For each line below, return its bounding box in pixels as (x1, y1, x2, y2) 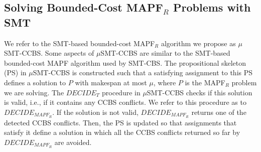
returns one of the (191, 106, 246, 117)
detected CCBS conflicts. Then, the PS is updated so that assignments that (4, 117, 237, 127)
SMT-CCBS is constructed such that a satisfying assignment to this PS (33, 67, 253, 78)
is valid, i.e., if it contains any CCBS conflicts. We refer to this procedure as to (4, 97, 246, 107)
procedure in (102, 87, 141, 97)
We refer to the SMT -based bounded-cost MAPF (4, 38, 155, 48)
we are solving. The (4, 87, 64, 97)
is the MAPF (185, 77, 225, 87)
